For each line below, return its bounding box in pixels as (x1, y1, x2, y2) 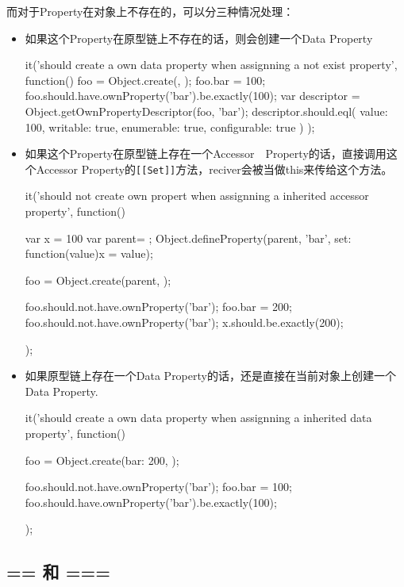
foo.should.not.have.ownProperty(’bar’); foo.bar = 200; (25, 298, 292, 315)
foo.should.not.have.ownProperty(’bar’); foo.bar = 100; (25, 478, 292, 495)
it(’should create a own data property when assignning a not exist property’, (25, 56, 398, 73)
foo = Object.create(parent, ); (25, 271, 171, 288)
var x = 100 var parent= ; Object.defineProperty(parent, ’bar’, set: (25, 229, 352, 246)
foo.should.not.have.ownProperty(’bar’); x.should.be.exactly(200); (25, 313, 344, 330)
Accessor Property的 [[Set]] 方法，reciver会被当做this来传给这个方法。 (36, 160, 393, 177)
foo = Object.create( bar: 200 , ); (25, 451, 179, 468)
